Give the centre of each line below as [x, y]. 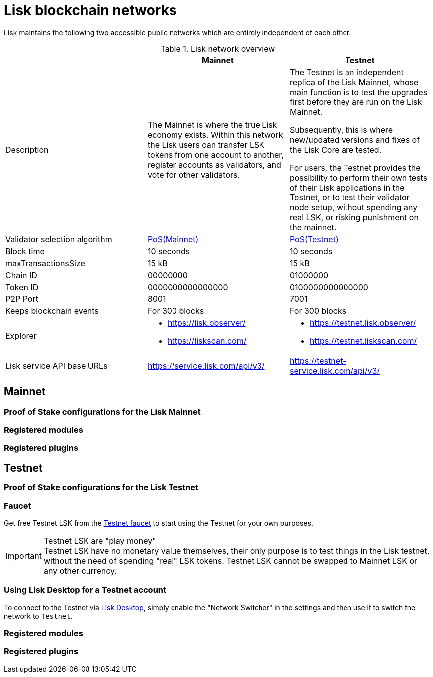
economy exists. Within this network [215, 135]
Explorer [21, 336]
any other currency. [80, 570]
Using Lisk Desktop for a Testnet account [85, 590]
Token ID [22, 287]
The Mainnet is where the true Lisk [212, 125]
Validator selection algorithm [59, 239]
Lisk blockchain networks [90, 10]
